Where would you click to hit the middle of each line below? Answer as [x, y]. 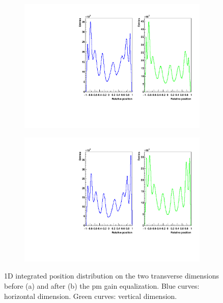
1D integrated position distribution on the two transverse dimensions [112, 276]
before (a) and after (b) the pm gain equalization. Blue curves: [102, 286]
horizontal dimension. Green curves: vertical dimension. [91, 296]
